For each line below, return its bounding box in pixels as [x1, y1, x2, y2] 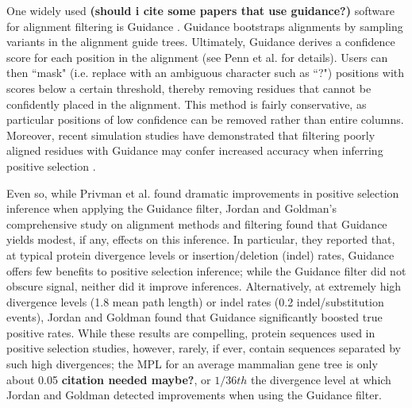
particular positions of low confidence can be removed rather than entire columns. [6, 111, 404, 128]
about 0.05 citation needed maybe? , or [6, 371, 211, 387]
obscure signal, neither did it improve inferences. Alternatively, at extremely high [6, 278, 402, 294]
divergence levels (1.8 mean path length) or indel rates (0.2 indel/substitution [6, 293, 384, 310]
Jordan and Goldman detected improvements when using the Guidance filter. [6, 387, 382, 403]
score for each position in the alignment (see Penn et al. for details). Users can [6, 48, 388, 65]
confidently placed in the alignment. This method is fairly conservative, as [6, 95, 367, 112]
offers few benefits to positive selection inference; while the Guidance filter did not [6, 262, 406, 279]
